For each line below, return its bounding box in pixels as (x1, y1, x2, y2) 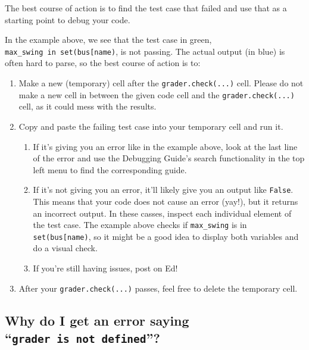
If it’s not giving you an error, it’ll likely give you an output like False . (33, 183, 294, 196)
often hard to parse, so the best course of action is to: (5, 57, 201, 69)
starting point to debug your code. (5, 13, 130, 26)
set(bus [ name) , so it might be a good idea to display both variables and (33, 230, 299, 242)
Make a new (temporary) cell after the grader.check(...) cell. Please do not (18, 77, 304, 89)
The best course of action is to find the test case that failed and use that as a (5, 2, 287, 14)
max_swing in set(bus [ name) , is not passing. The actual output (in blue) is (5, 45, 285, 57)
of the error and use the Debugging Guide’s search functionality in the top (33, 152, 305, 164)
